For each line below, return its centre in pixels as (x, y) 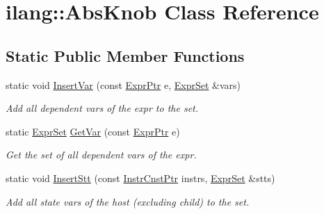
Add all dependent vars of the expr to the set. (102, 108)
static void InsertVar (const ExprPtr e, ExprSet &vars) (123, 84)
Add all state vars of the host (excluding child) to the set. (128, 201)
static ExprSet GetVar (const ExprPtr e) (93, 131)
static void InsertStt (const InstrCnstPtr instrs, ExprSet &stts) (140, 178)
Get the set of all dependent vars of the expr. (101, 155)
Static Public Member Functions (125, 55)
